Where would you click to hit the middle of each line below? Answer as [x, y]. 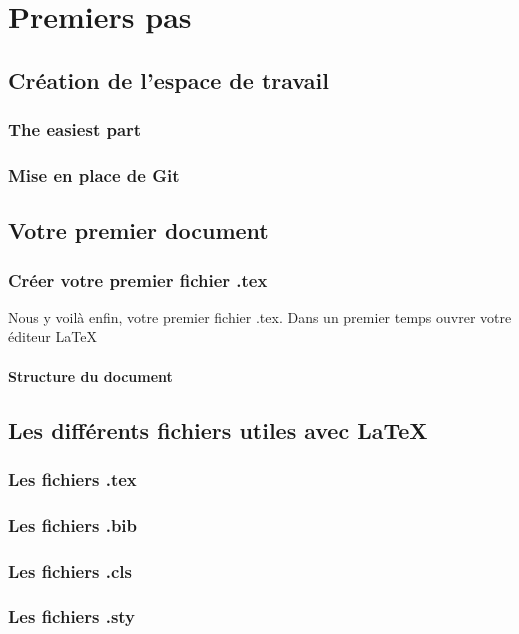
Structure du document [90, 375]
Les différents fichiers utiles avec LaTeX [218, 429]
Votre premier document [138, 230]
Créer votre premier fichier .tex [138, 279]
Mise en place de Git [94, 174]
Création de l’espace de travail [168, 79]
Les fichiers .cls [70, 570]
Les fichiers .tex [72, 478]
